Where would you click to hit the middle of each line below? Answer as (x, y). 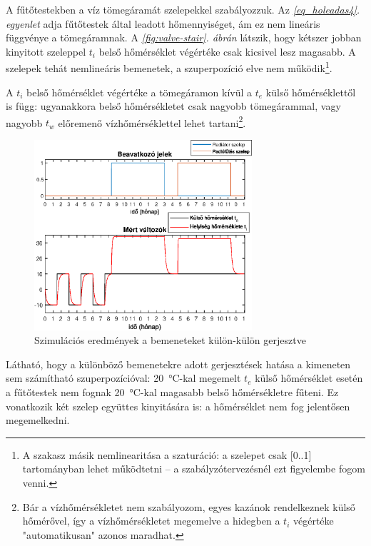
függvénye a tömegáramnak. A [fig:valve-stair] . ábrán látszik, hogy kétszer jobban (184, 37)
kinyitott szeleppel (46, 51)
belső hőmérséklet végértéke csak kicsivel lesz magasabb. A (227, 51)
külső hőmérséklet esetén (309, 378)
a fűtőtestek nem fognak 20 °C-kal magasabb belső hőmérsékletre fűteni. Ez (172, 392)
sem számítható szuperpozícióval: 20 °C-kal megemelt (123, 378)
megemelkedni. (38, 420)
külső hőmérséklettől (311, 92)
